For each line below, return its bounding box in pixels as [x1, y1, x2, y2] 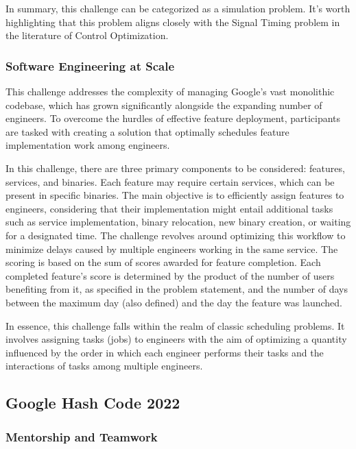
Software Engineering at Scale [5, 57, 175, 74]
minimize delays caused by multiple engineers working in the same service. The [5, 241, 338, 256]
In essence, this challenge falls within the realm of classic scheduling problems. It [5, 318, 345, 332]
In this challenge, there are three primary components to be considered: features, [5, 160, 345, 175]
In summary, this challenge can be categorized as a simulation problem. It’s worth [5, 1, 351, 15]
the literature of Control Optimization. [5, 28, 169, 43]
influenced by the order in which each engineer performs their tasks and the [5, 345, 324, 359]
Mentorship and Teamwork [5, 428, 158, 445]
